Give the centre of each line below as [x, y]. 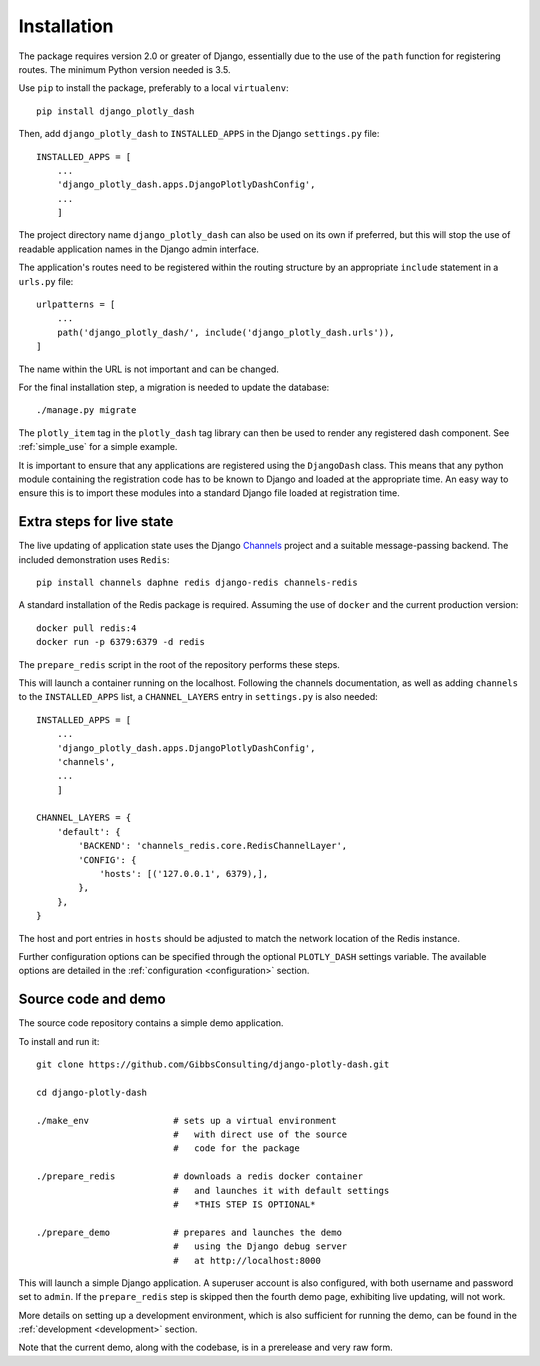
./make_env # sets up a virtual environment [186, 1120]
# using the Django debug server [260, 1246]
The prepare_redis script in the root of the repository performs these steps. [179, 664]
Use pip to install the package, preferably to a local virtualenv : [153, 88]
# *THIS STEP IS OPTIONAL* [244, 1204]
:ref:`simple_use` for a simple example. [98, 447]
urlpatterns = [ [76, 304]
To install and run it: [59, 1041]
